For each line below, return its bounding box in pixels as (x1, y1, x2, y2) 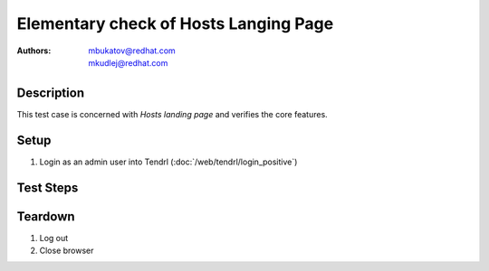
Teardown (16, 209, 76, 224)
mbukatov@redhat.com (88, 45, 176, 56)
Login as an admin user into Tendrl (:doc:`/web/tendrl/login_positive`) (39, 156, 298, 167)
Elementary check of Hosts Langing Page (16, 14, 334, 33)
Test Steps (16, 180, 79, 195)
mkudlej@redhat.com (88, 57, 168, 68)
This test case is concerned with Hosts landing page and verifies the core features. (16, 108, 328, 119)
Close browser (39, 245, 94, 257)
